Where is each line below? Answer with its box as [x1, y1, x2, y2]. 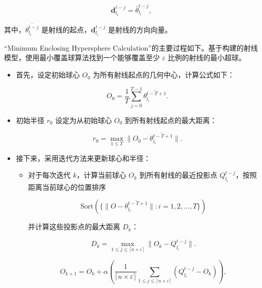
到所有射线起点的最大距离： [124, 114, 217, 125]
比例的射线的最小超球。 [167, 52, 246, 63]
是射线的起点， [41, 24, 91, 34]
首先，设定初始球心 [16, 69, 80, 80]
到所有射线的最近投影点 [139, 170, 217, 180]
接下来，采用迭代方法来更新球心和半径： [16, 152, 151, 163]
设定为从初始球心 [55, 114, 112, 125]
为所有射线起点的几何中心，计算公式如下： [93, 69, 235, 80]
